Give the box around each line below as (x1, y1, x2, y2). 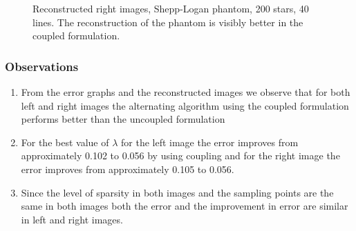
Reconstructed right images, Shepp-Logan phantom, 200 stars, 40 (32, 1, 309, 15)
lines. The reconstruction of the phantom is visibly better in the (32, 14, 303, 29)
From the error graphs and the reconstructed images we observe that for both (21, 85, 350, 99)
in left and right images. (21, 212, 123, 226)
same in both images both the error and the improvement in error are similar (21, 199, 348, 213)
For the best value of (21, 134, 109, 149)
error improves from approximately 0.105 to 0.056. (21, 161, 234, 176)
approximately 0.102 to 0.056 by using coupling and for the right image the (21, 148, 340, 163)
